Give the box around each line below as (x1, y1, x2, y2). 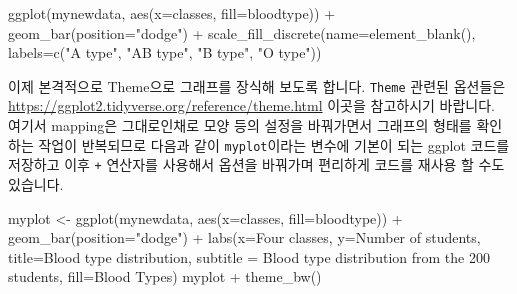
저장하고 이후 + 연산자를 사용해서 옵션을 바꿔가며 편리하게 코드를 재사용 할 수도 (8, 154, 505, 175)
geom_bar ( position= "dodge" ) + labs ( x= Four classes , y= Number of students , (8, 227, 481, 248)
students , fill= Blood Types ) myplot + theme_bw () (8, 266, 322, 287)
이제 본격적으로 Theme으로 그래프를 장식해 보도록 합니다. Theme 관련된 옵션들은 (8, 75, 506, 96)
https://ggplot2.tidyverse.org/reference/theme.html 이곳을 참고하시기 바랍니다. (8, 95, 495, 116)
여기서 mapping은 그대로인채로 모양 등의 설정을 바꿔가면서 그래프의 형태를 (8, 115, 472, 136)
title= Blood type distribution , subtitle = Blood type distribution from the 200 (8, 246, 490, 267)
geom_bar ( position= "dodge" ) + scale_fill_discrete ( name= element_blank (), (8, 22, 476, 43)
